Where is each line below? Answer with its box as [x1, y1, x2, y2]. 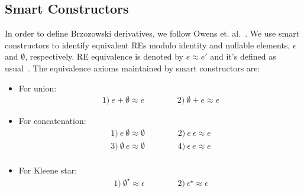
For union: [18, 81, 57, 94]
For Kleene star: [18, 163, 77, 176]
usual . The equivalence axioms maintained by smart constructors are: [5, 61, 260, 74]
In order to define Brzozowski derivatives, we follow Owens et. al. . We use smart [5, 27, 300, 40]
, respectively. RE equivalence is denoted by [25, 50, 183, 63]
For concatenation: [18, 115, 86, 127]
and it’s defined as [210, 50, 276, 63]
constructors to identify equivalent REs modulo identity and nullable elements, [5, 38, 290, 51]
